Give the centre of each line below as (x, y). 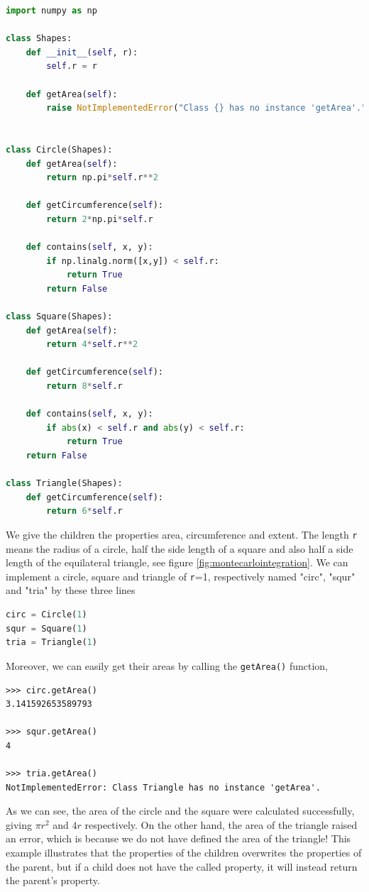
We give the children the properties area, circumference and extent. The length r (182, 534)
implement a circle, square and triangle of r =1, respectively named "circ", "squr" (181, 576)
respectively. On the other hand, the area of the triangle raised (221, 824)
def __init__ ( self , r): (82, 52)
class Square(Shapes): (59, 317)
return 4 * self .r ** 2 (92, 345)
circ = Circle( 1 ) (46, 615)
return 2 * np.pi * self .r (100, 219)
